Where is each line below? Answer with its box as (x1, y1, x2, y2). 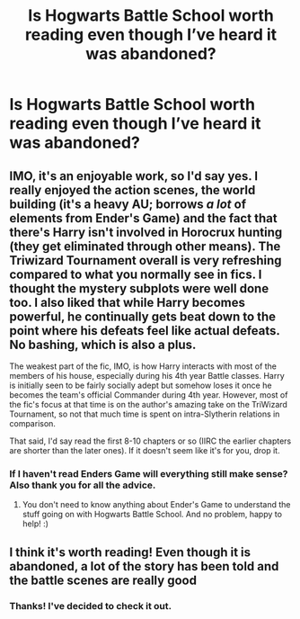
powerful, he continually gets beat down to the (9, 309, 277, 324)
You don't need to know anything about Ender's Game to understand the (22, 499, 291, 510)
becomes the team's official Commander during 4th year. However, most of (9, 390, 288, 400)
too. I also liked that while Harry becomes (9, 294, 245, 310)
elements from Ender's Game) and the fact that (9, 211, 278, 226)
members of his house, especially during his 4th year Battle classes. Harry (9, 371, 285, 381)
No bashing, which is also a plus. (9, 336, 197, 352)
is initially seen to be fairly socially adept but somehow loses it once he (9, 380, 272, 390)
